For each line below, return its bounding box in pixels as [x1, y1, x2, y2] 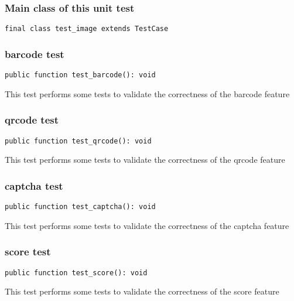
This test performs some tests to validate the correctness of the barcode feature [5, 87, 290, 100]
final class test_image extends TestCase [5, 25, 169, 33]
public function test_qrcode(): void [5, 136, 152, 145]
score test [5, 244, 51, 259]
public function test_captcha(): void [5, 203, 156, 211]
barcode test [5, 46, 64, 61]
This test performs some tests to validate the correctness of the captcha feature [5, 219, 289, 231]
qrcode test [5, 112, 59, 127]
